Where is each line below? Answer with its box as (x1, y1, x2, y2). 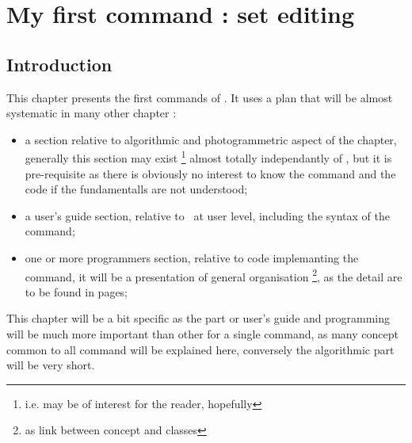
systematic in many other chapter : (6, 105, 177, 121)
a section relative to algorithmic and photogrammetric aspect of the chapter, (25, 131, 397, 147)
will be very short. (6, 357, 95, 373)
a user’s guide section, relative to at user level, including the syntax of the (25, 207, 390, 223)
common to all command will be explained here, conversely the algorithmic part (6, 341, 395, 357)
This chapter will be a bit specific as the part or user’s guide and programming (6, 310, 391, 327)
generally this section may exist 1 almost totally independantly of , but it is (25, 147, 392, 166)
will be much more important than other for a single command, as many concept (6, 326, 399, 342)
